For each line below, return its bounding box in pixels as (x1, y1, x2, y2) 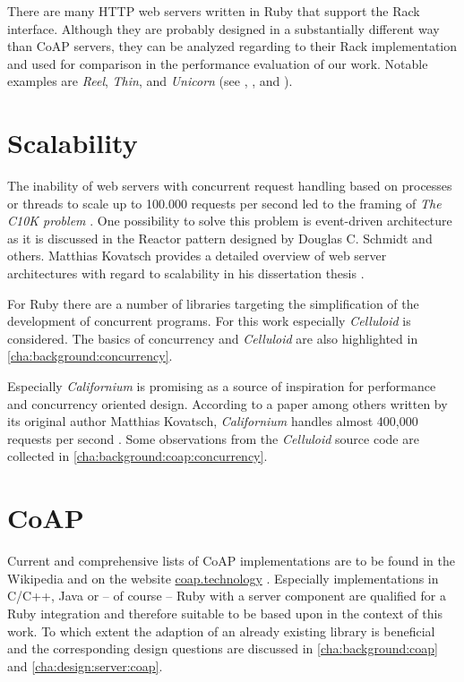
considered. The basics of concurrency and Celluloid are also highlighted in (7, 328, 418, 347)
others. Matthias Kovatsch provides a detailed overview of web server (7, 246, 387, 265)
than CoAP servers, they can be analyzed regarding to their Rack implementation (7, 37, 458, 55)
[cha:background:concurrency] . (7, 346, 173, 365)
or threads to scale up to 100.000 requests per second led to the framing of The (7, 193, 442, 212)
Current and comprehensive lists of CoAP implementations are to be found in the (7, 551, 456, 570)
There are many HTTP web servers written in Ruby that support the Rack (7, 2, 420, 20)
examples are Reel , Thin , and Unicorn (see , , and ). (7, 72, 293, 90)
